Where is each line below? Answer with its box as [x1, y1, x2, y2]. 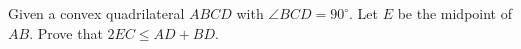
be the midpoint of [397, 3, 512, 23]
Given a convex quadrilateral [8, 3, 185, 23]
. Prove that [29, 22, 103, 43]
